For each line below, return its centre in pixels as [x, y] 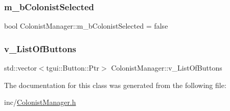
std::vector [20, 68]
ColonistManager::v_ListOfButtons [167, 68]
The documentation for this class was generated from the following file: [115, 85]
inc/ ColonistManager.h [40, 102]
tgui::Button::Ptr [73, 68]
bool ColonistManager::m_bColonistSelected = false [86, 26]
